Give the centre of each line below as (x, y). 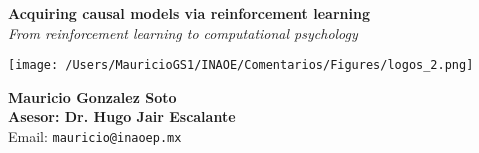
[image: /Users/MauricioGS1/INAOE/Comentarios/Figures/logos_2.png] (241, 65)
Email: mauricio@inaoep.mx (95, 136)
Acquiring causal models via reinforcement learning (189, 13)
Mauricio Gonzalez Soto (92, 96)
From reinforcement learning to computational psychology (183, 32)
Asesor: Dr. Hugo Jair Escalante (122, 116)
